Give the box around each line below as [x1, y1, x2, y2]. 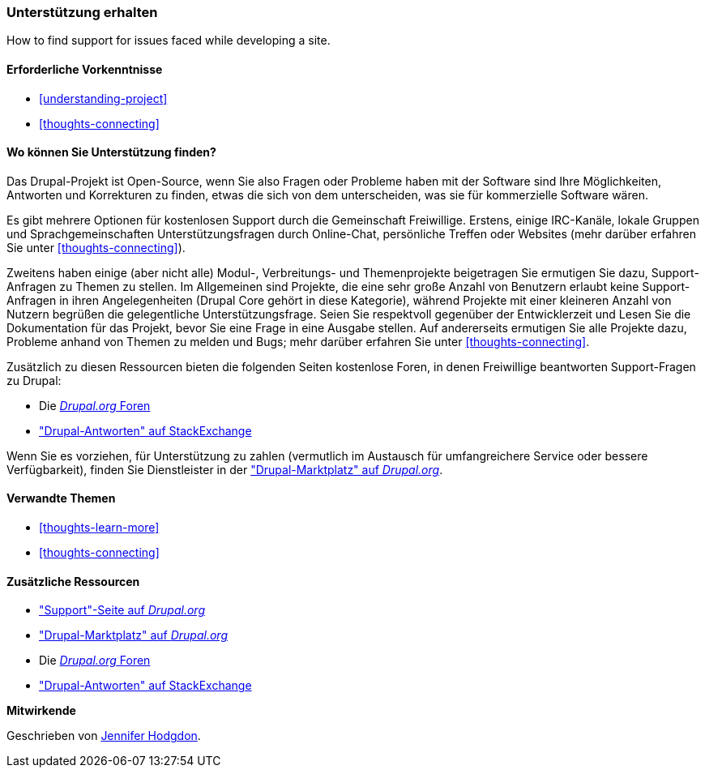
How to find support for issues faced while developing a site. [6, 33, 331, 48]
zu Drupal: [6, 373, 62, 387]
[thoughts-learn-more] [39, 520, 160, 535]
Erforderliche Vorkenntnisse [6, 62, 163, 76]
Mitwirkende [6, 703, 76, 718]
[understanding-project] [39, 91, 168, 105]
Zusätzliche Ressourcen [6, 574, 140, 588]
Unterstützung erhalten [6, 4, 158, 20]
